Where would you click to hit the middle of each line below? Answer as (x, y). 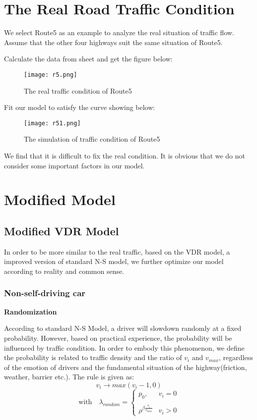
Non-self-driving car (45, 293)
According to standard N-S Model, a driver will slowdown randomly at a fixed (123, 328)
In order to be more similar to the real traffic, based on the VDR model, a (117, 251)
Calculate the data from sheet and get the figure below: (88, 59)
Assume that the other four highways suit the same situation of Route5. (113, 42)
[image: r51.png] (52, 123)
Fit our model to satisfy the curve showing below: (80, 107)
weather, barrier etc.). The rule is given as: (69, 377)
